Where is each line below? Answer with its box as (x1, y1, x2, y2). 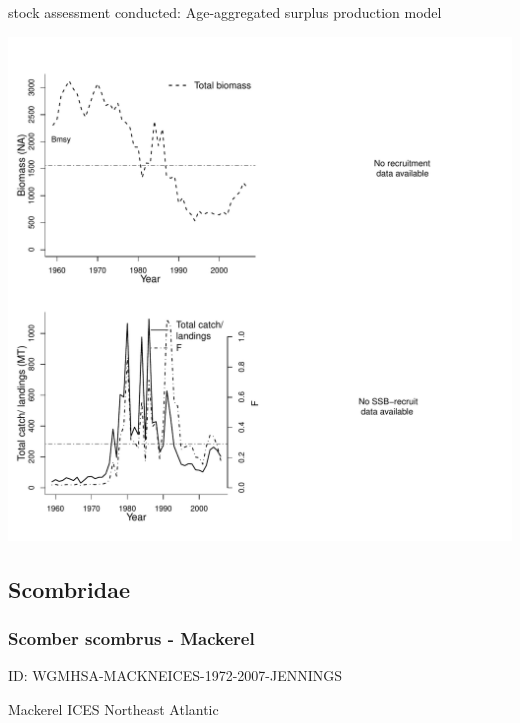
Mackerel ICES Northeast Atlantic (8, 698, 219, 719)
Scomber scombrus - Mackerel (8, 625, 255, 650)
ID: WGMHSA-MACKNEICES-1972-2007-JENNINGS (8, 665, 343, 686)
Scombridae (8, 573, 130, 604)
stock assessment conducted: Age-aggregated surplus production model (8, 2, 442, 22)
